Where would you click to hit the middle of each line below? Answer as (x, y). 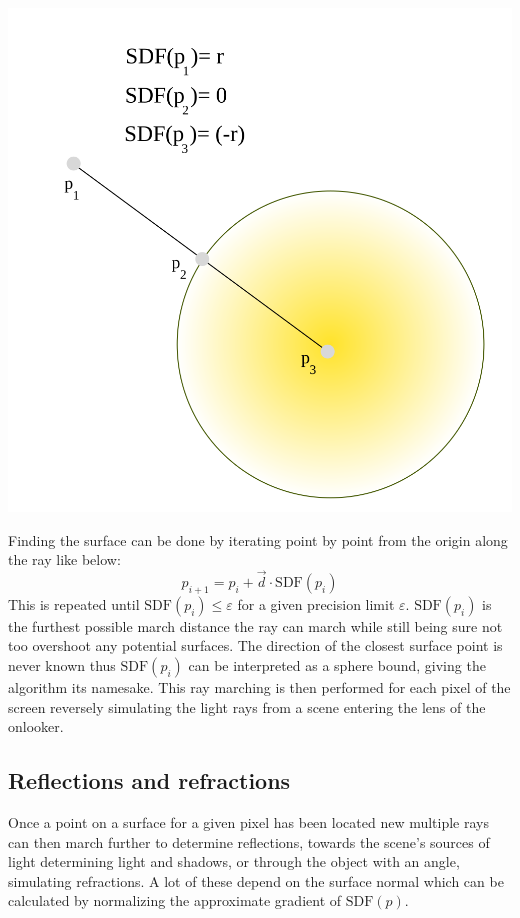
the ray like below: (64, 559)
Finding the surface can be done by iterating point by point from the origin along (258, 539)
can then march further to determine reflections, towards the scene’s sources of (249, 841)
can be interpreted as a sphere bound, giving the (337, 664)
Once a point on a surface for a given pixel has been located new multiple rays (248, 821)
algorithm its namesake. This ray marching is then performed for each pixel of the (259, 686)
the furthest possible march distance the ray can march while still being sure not (255, 625)
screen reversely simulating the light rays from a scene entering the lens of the (247, 706)
